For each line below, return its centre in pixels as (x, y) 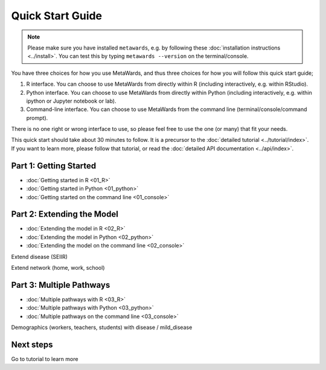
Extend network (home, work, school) (58, 268)
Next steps (32, 344)
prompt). (37, 118)
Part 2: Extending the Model (65, 214)
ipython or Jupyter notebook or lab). (71, 101)
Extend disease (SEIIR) (39, 257)
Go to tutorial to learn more (45, 359)
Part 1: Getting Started (54, 166)
